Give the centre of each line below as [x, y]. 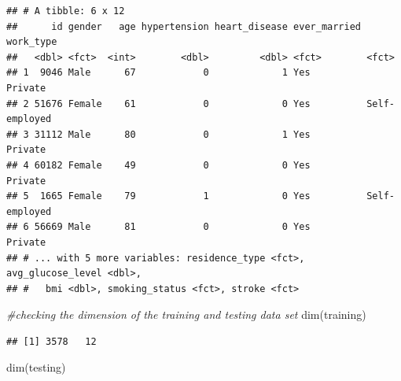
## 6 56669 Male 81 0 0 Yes [158, 227]
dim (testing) [36, 367]
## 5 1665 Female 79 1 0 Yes [158, 196]
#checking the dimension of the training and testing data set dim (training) [186, 314]
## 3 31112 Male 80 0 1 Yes [158, 134]
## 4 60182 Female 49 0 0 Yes [158, 165]
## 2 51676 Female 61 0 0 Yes [158, 104]
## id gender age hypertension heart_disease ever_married [184, 26]
